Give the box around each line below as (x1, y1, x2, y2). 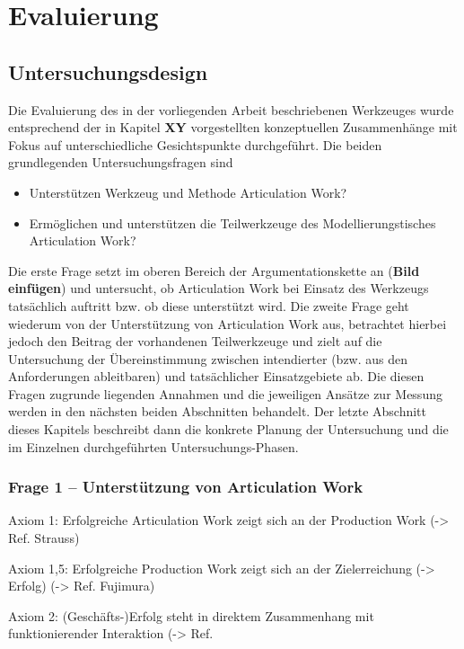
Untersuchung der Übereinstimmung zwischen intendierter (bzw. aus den (8, 349, 408, 368)
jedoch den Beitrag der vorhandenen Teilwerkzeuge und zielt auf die (8, 332, 382, 351)
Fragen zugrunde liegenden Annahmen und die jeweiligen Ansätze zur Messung (8, 384, 442, 403)
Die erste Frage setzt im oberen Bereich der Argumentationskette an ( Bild (8, 261, 420, 280)
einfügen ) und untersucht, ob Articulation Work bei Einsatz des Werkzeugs (8, 279, 429, 298)
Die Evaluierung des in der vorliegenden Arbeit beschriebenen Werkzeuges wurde (8, 100, 454, 119)
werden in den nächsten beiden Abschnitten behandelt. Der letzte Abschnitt (8, 402, 427, 421)
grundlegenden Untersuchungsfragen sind (8, 153, 233, 172)
